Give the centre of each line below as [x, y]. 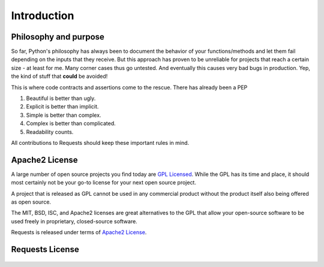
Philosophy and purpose [58, 37]
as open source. [31, 202]
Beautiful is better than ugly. [61, 98]
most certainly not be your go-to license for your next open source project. [103, 183]
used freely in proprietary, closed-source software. [74, 221]
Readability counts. [50, 132]
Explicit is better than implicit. [62, 107]
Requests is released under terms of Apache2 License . [79, 232]
